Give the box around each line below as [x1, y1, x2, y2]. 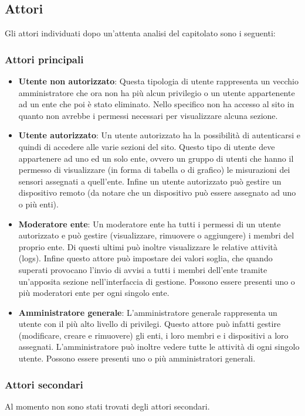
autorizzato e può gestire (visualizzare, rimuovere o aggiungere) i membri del [18, 229, 294, 241]
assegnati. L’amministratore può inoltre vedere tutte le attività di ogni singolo [18, 340, 300, 353]
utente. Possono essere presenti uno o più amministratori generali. [18, 352, 256, 364]
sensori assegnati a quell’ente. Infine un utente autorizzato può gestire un [18, 175, 282, 187]
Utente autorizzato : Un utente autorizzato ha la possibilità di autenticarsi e [18, 129, 300, 141]
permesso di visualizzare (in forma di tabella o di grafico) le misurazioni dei [18, 163, 290, 176]
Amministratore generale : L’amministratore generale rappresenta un [18, 306, 277, 318]
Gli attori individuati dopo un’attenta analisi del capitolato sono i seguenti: [5, 27, 276, 39]
